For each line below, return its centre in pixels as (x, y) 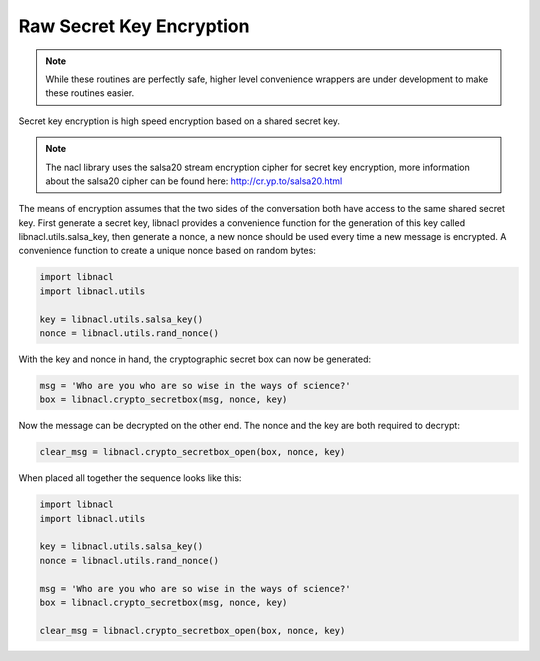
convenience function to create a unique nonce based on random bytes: (167, 251)
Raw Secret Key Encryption (134, 26)
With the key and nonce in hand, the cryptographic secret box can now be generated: (195, 359)
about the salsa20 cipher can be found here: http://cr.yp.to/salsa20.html (194, 181)
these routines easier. (90, 93)
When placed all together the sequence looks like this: (130, 478)
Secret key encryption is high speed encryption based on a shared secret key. (179, 121)
